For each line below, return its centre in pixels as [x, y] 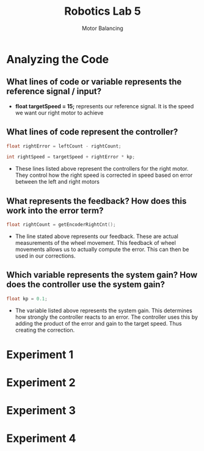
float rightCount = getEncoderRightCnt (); [61, 225]
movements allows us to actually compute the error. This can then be [102, 249]
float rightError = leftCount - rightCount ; [64, 146]
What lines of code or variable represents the [94, 82]
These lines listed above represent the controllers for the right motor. [102, 169]
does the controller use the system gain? [86, 285]
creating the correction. [45, 330]
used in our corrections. [45, 256]
